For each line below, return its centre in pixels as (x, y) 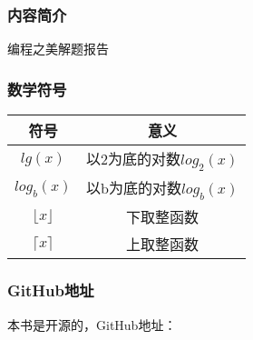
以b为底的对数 (134, 188)
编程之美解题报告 (58, 49)
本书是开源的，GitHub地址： (92, 324)
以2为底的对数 (134, 159)
